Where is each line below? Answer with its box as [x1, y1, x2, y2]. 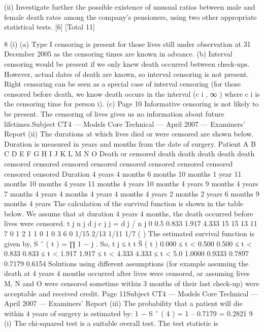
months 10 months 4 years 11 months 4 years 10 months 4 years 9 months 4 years [4, 178, 258, 189]
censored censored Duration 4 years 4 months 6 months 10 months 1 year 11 [4, 168, 242, 179]
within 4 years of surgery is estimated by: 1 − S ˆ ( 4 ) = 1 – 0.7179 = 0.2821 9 [4, 308, 253, 318]
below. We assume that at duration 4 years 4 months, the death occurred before [4, 208, 253, 218]
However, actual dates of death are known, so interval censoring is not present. [4, 68, 249, 79]
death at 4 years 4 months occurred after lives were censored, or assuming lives [4, 268, 250, 279]
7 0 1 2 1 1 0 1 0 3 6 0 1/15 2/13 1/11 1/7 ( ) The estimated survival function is [4, 228, 254, 239]
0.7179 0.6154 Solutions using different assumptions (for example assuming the [4, 258, 249, 268]
